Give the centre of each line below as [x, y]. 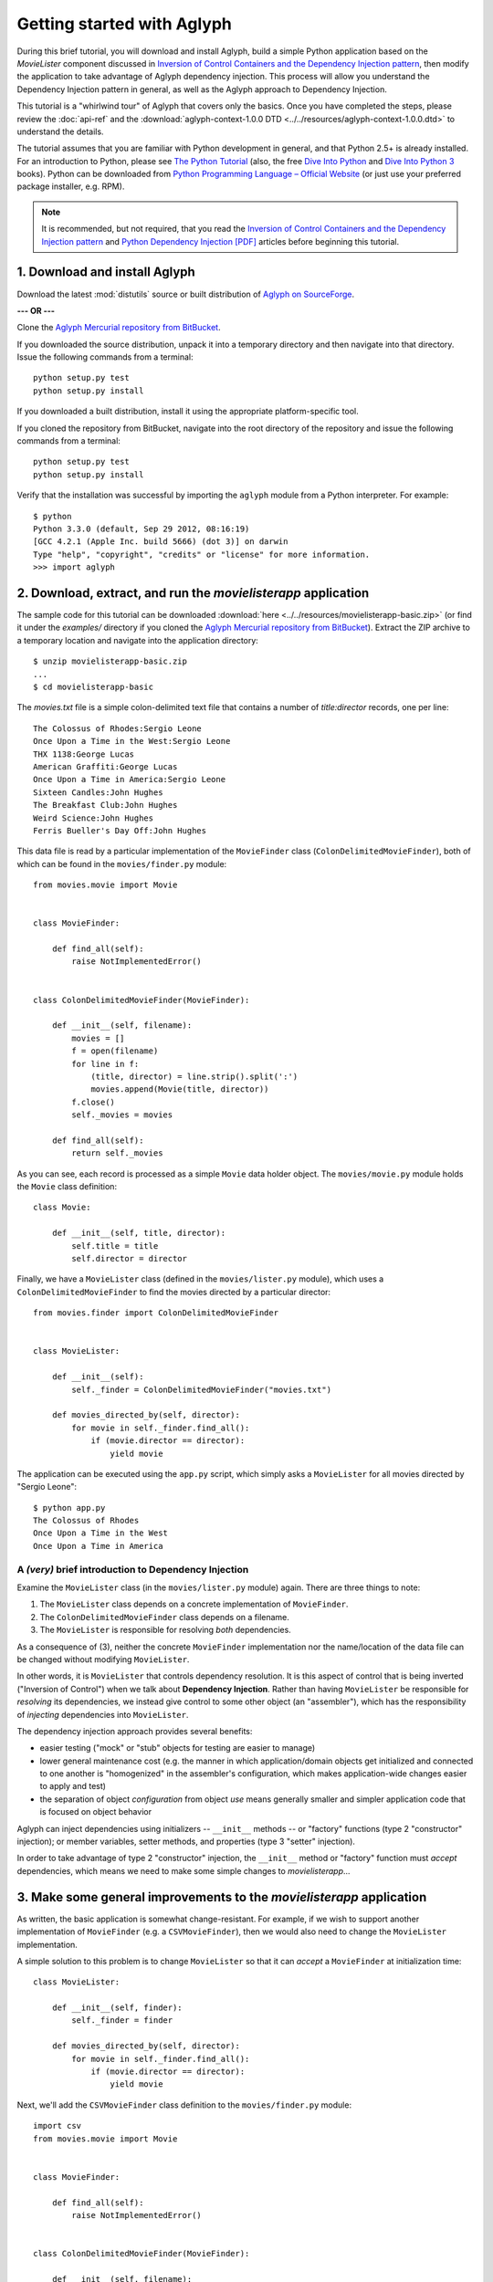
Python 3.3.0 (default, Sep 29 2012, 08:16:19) [142, 529]
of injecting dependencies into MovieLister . [103, 1714]
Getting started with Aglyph [125, 24]
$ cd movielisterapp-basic [94, 687]
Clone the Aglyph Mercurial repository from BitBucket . [119, 328]
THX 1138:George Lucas [84, 754]
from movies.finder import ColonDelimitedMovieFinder [156, 1313]
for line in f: [105, 1064]
